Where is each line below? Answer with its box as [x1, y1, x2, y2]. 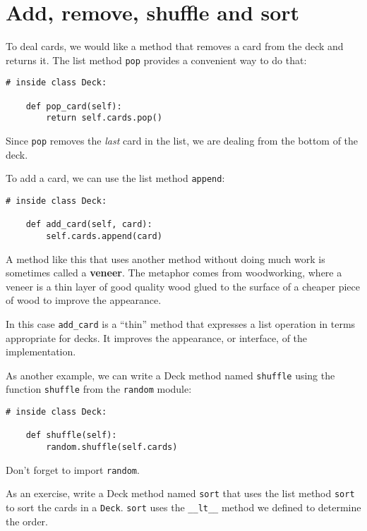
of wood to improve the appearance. [6, 293, 162, 307]
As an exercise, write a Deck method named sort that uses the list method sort [6, 486, 355, 501]
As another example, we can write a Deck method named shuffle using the [6, 367, 335, 382]
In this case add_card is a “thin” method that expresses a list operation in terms [6, 316, 356, 331]
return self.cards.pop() [46, 113, 162, 123]
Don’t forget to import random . [6, 462, 140, 477]
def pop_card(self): [25, 101, 122, 111]
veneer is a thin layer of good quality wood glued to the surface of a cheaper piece [6, 279, 360, 293]
